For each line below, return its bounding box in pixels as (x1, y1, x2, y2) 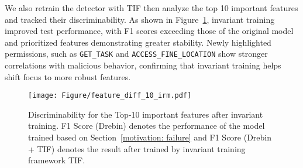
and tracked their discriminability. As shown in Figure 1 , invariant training (5, 13, 275, 25)
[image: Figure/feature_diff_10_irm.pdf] (28, 91, 192, 100)
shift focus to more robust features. (5, 70, 131, 83)
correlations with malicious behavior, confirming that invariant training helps (5, 59, 281, 71)
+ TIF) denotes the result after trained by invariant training (28, 142, 246, 155)
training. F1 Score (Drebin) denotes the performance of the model (28, 119, 265, 132)
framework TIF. (28, 154, 85, 166)
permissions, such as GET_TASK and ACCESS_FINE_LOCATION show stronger (5, 47, 268, 60)
